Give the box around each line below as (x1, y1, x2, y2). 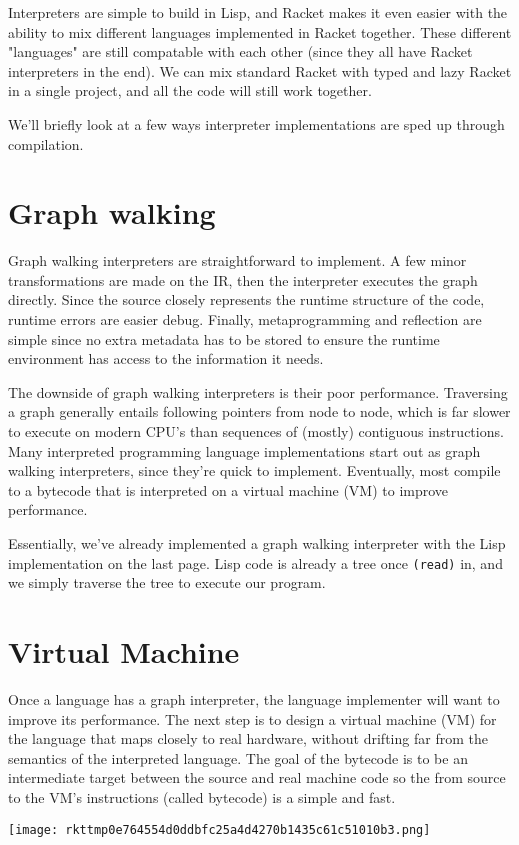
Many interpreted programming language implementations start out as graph (8, 440, 481, 461)
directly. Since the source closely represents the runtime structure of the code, (8, 289, 485, 310)
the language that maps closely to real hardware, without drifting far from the (8, 728, 488, 749)
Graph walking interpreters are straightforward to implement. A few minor (8, 250, 467, 271)
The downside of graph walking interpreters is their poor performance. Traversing (8, 381, 508, 402)
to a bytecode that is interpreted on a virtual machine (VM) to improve (8, 479, 449, 500)
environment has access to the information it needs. (8, 348, 324, 369)
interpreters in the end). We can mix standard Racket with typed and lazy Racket (8, 60, 512, 81)
